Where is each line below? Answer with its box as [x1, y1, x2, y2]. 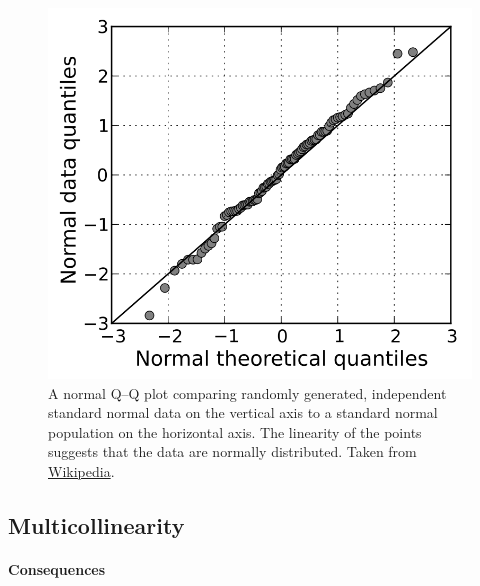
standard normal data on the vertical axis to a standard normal [48, 402, 438, 423]
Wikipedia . [48, 460, 115, 481]
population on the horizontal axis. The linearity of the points [48, 421, 422, 442]
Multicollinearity [8, 509, 185, 540]
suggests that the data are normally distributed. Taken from [48, 441, 417, 462]
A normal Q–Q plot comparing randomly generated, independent [48, 382, 447, 403]
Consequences [8, 558, 106, 579]
